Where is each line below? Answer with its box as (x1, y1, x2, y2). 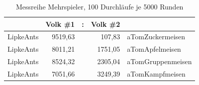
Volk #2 (91, 18, 120, 29)
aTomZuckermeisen (127, 31, 186, 42)
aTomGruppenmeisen (127, 56, 192, 67)
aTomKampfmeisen (127, 68, 186, 79)
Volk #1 (45, 18, 75, 29)
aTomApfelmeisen (127, 44, 181, 54)
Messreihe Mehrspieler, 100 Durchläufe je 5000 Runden (16, 1, 184, 11)
